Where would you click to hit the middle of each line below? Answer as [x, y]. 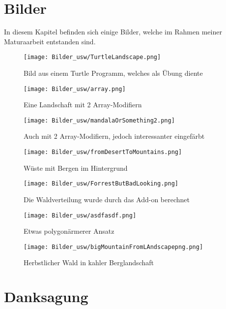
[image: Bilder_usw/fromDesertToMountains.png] [103, 152]
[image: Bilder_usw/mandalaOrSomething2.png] [99, 120]
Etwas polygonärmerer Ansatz [69, 231]
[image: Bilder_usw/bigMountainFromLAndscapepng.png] [113, 247]
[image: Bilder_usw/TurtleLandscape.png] [92, 57]
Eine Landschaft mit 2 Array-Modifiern [83, 105]
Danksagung [46, 296]
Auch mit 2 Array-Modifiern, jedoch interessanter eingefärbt [114, 136]
